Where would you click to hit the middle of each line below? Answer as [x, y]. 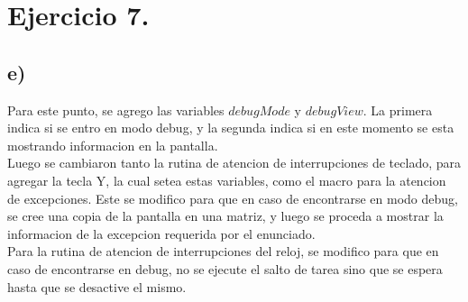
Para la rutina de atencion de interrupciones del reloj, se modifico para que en [223, 251]
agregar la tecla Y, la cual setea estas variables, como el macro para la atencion [227, 180]
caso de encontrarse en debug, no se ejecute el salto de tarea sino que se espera [225, 268]
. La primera [398, 110]
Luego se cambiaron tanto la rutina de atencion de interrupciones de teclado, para [234, 163]
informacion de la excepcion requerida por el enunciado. [161, 233]
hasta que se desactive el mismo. [97, 286]
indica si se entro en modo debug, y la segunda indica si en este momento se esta [231, 128]
